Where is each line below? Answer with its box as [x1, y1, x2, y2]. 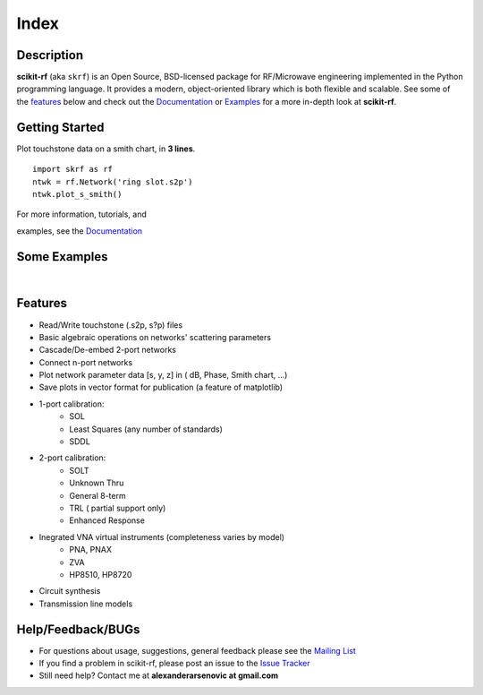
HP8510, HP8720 [69, 569, 132, 579]
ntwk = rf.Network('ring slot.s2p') [32, 176, 193, 187]
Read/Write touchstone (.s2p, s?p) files [38, 319, 183, 330]
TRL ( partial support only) [69, 502, 166, 513]
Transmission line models [38, 598, 133, 609]
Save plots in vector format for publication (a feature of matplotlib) [38, 382, 284, 393]
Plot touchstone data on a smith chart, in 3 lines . [16, 143, 196, 154]
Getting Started [16, 119, 105, 134]
